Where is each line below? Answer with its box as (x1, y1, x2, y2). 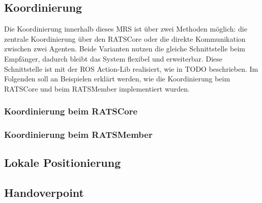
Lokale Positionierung (4, 155, 121, 170)
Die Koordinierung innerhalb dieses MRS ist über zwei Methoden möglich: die (4, 23, 247, 34)
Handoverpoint (4, 185, 84, 200)
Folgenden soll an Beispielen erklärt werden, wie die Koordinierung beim (4, 73, 230, 84)
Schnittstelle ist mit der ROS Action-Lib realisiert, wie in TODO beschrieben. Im (4, 63, 258, 74)
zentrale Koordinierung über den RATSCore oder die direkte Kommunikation (4, 33, 246, 44)
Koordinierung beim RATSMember (4, 128, 153, 141)
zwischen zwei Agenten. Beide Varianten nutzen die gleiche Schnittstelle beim (4, 43, 245, 54)
